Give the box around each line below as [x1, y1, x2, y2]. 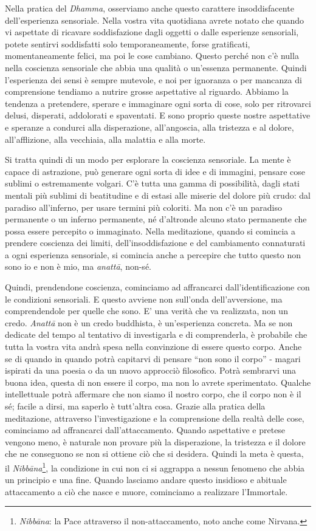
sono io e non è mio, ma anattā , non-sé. [5, 260, 151, 273]
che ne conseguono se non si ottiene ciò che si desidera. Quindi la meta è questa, [5, 447, 304, 460]
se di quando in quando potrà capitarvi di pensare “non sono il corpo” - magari [5, 352, 301, 365]
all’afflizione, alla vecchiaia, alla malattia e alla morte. [5, 132, 206, 145]
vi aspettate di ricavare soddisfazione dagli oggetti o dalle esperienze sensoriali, [5, 26, 299, 38]
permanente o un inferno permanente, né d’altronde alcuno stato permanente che [5, 213, 307, 225]
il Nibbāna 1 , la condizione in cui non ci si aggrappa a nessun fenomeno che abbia [5, 459, 305, 474]
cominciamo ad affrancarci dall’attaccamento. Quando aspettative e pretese [5, 423, 286, 436]
